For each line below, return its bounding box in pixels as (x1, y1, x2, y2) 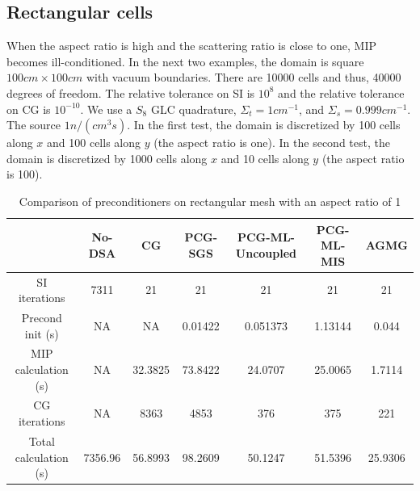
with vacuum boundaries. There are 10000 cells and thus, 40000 (86, 69, 401, 86)
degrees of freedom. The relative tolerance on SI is (6, 84, 255, 101)
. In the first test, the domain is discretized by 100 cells (127, 116, 401, 133)
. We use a (80, 100, 132, 117)
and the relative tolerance (278, 84, 405, 101)
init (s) (24, 325, 59, 342)
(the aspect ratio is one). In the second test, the (153, 134, 390, 151)
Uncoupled (235, 244, 297, 261)
